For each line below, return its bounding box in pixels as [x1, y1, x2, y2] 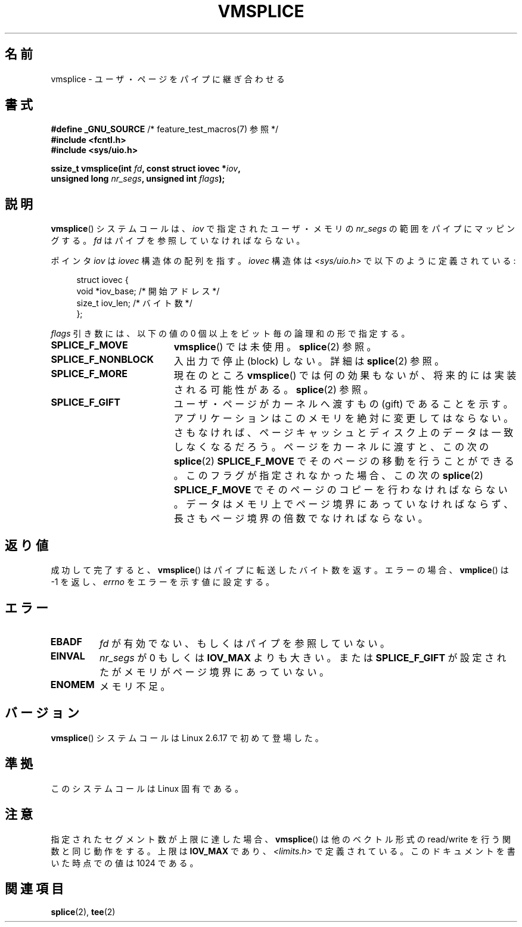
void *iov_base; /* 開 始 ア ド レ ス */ [76, 286, 220, 297]
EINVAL [50, 649, 85, 662]
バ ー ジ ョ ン [5, 705, 79, 721]
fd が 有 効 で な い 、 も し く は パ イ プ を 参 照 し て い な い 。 [100, 637, 390, 649]
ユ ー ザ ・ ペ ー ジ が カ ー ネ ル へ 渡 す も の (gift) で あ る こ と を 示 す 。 [173, 398, 513, 410]
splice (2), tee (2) [51, 907, 116, 917]
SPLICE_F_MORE [51, 368, 128, 380]
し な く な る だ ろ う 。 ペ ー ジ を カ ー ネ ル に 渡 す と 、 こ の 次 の [173, 441, 489, 453]
